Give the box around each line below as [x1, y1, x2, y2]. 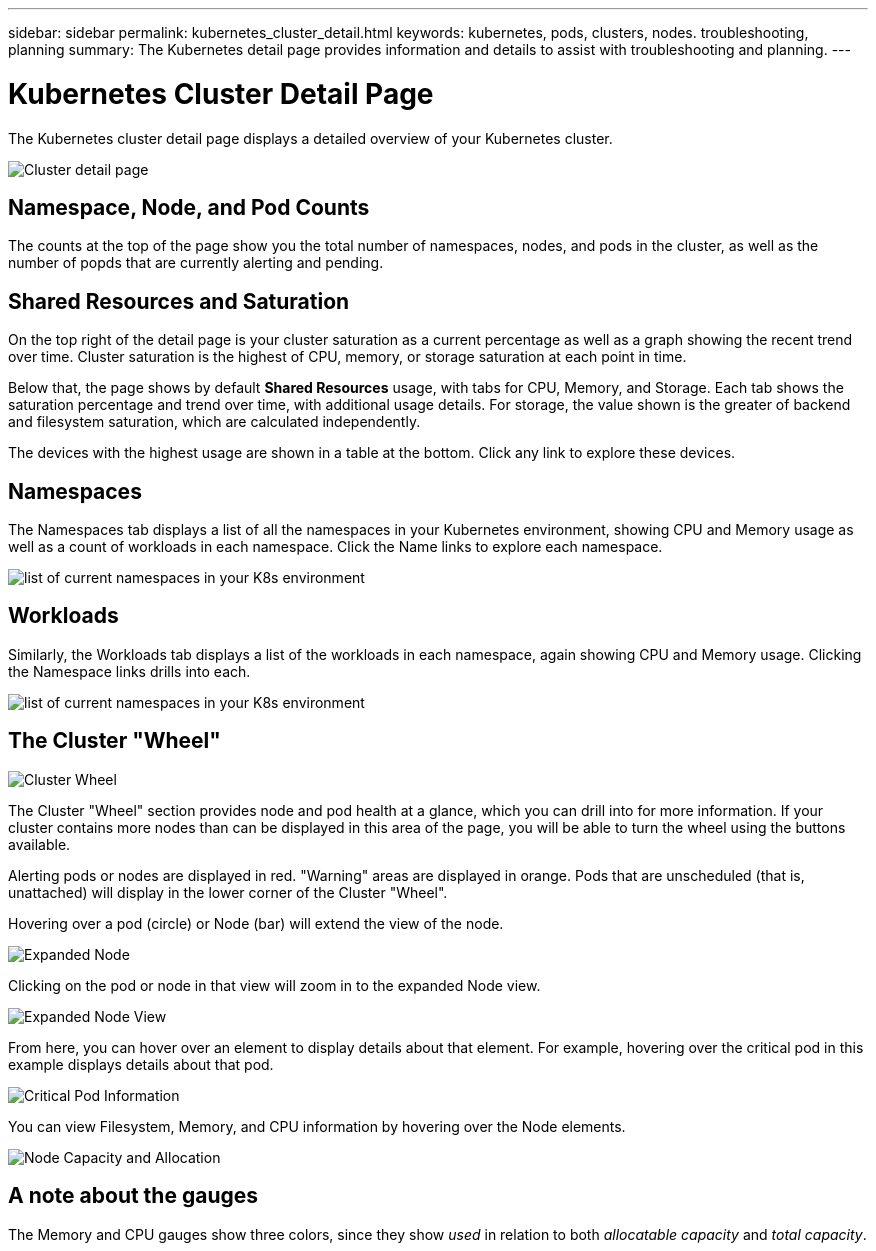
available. [8, 835, 71, 853]
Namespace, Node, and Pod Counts [8, 194, 370, 220]
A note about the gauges [8, 1183, 258, 1209]
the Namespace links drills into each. [8, 662, 251, 680]
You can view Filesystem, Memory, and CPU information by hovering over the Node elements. [8, 1117, 626, 1135]
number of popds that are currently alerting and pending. [8, 254, 384, 272]
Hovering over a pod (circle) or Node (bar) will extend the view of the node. [8, 914, 504, 932]
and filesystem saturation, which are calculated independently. [8, 413, 421, 431]
